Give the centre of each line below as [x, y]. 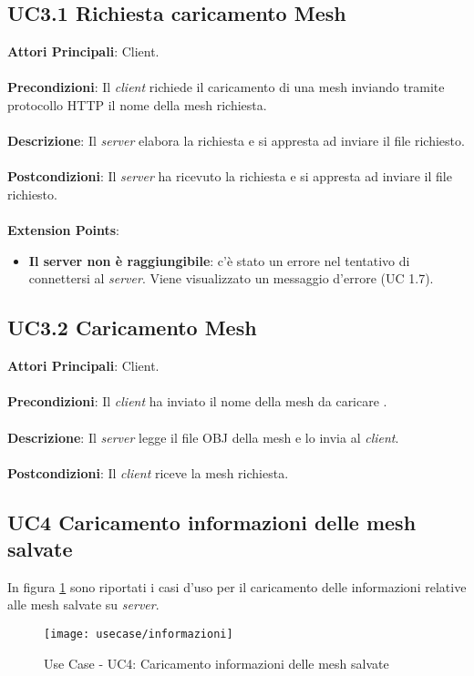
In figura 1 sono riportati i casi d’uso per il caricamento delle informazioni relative [237, 586]
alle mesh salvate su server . [83, 604]
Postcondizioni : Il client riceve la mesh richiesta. [148, 472]
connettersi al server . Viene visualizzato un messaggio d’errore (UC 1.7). [231, 278]
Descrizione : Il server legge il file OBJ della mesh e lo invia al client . [203, 437]
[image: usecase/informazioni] [139, 635]
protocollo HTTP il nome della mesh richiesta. [137, 104]
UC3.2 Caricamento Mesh [132, 328]
